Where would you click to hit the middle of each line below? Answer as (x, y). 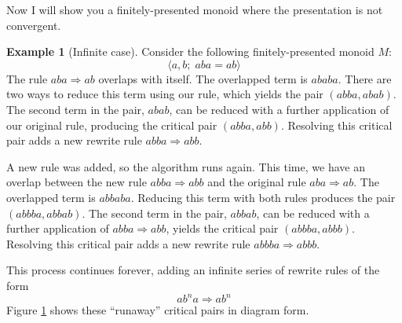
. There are (365, 78)
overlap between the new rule (77, 182)
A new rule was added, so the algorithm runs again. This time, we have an (186, 166)
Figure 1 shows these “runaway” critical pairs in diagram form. (158, 310)
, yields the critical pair (222, 228)
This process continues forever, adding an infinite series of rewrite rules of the (193, 270)
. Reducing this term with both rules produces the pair (263, 197)
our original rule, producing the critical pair (112, 125)
